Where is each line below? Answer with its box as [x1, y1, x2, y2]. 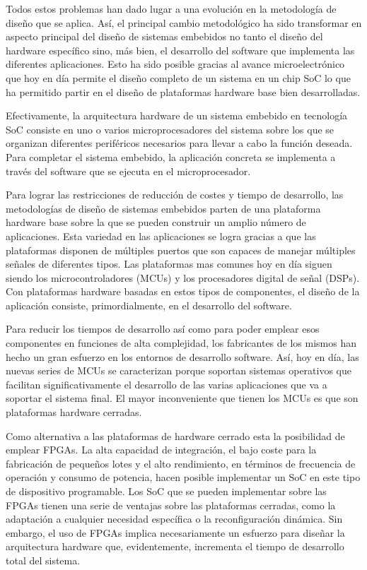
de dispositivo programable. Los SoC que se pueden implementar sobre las [6, 484, 327, 498]
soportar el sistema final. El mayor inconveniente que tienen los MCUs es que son [6, 391, 359, 405]
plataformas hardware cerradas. [6, 405, 142, 420]
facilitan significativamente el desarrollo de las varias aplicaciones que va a [6, 376, 327, 391]
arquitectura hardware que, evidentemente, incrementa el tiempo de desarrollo [6, 539, 344, 554]
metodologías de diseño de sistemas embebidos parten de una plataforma [6, 201, 321, 215]
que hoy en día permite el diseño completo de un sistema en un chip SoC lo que [6, 70, 351, 85]
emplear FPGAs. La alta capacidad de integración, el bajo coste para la [6, 442, 317, 457]
